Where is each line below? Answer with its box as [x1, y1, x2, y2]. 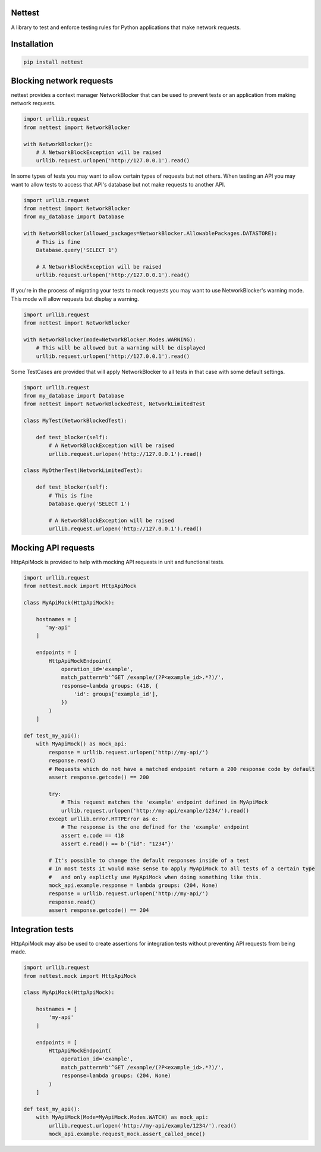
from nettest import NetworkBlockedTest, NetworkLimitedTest [23, 401, 206, 407]
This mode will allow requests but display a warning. [11, 295, 139, 303]
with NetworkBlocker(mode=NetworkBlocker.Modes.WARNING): [23, 336, 196, 343]
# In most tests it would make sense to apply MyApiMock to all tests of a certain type [48, 865, 315, 872]
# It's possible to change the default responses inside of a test [48, 857, 250, 864]
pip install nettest [23, 58, 83, 65]
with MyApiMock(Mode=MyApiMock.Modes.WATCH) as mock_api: [36, 1114, 209, 1120]
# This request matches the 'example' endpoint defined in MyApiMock [61, 799, 269, 805]
